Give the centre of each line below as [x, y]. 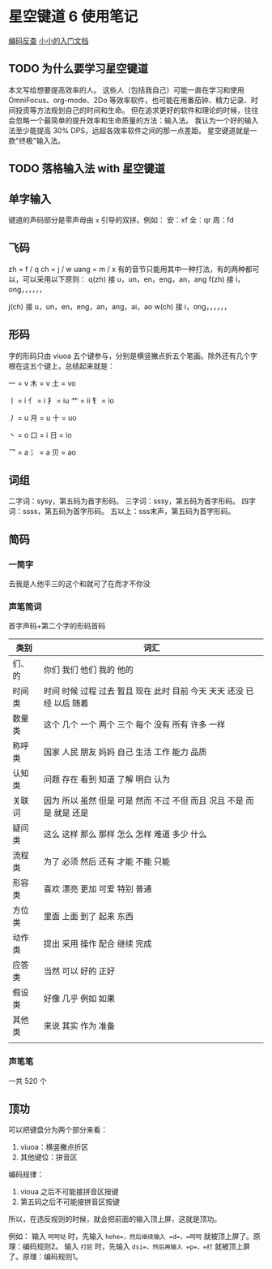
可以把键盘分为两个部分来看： [58, 1130]
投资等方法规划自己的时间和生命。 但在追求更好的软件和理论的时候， [130, 110]
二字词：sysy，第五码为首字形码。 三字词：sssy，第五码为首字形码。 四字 [132, 501]
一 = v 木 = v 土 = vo [42, 383]
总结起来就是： [89, 365]
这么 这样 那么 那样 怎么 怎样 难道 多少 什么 [125, 835]
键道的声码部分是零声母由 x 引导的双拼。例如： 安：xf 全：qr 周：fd [121, 219]
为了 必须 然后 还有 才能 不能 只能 [107, 861]
